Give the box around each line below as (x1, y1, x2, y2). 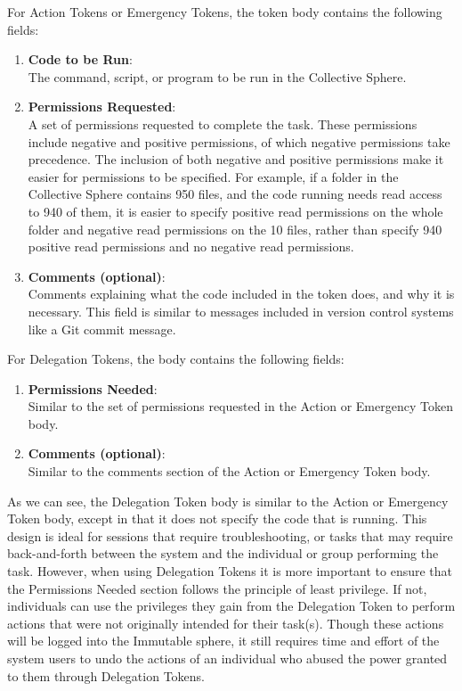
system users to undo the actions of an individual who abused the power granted (7, 649, 448, 667)
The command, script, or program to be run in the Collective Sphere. (28, 67, 407, 86)
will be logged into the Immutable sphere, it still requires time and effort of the (7, 631, 440, 650)
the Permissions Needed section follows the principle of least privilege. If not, (7, 579, 427, 597)
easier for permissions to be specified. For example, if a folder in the (28, 167, 399, 185)
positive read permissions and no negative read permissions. (28, 237, 354, 256)
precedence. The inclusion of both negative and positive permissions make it (28, 150, 444, 169)
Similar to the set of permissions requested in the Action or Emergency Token (28, 397, 453, 415)
